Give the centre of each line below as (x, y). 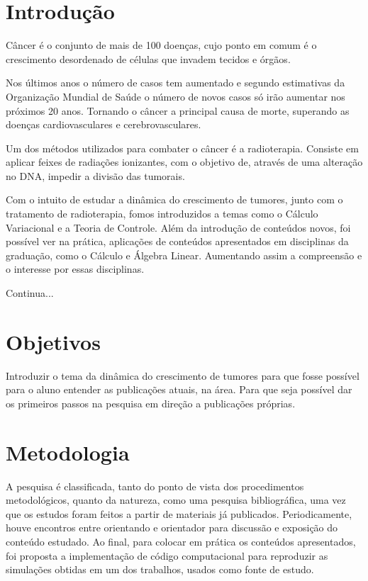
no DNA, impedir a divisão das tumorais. (95, 175)
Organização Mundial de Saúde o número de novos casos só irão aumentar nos (175, 96)
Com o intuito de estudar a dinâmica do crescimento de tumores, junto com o (174, 199)
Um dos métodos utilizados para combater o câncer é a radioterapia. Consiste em (182, 148)
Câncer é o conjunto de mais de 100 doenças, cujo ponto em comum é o (161, 45)
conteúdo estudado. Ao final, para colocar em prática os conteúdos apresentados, (181, 542)
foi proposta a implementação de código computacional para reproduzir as (167, 555)
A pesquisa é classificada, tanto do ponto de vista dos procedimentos (155, 486)
